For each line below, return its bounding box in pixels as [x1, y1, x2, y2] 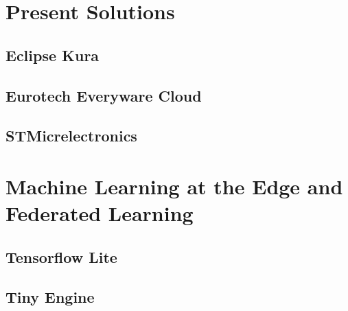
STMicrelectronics [5, 125, 137, 146]
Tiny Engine [5, 286, 95, 308]
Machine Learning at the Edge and [5, 172, 343, 200]
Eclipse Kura [5, 44, 100, 65]
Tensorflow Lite [5, 246, 117, 267]
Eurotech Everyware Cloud [5, 84, 202, 106]
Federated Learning [5, 199, 194, 227]
